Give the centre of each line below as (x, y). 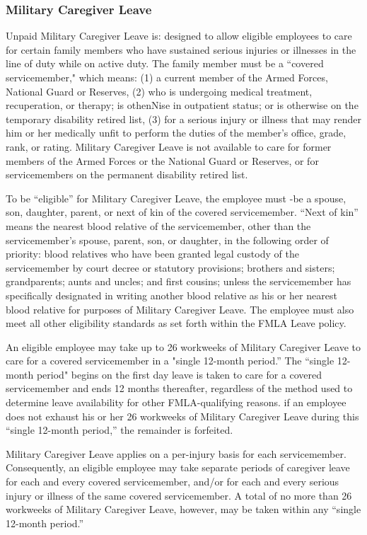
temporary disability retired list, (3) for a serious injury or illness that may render (183, 119)
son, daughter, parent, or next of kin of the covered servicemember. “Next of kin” (182, 212)
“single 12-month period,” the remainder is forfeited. (120, 430)
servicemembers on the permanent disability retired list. (127, 174)
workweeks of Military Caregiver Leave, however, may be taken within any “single (183, 509)
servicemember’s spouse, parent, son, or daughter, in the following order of (167, 240)
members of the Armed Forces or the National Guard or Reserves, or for (162, 160)
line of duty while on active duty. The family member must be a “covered (165, 63)
